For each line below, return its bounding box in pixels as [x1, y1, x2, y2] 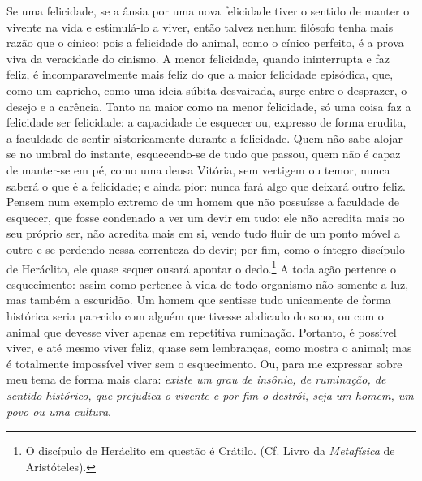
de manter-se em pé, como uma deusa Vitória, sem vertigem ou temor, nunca [6, 161, 390, 178]
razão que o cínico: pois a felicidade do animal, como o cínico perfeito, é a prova [6, 34, 404, 51]
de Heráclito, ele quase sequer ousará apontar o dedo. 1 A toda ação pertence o [6, 257, 396, 277]
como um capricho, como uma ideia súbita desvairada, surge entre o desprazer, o [6, 81, 407, 98]
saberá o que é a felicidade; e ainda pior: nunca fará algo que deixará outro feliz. [6, 177, 406, 194]
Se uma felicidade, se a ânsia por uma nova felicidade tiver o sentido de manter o [6, 2, 410, 19]
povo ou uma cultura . [6, 402, 111, 419]
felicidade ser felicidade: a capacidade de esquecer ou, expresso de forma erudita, [6, 114, 407, 131]
